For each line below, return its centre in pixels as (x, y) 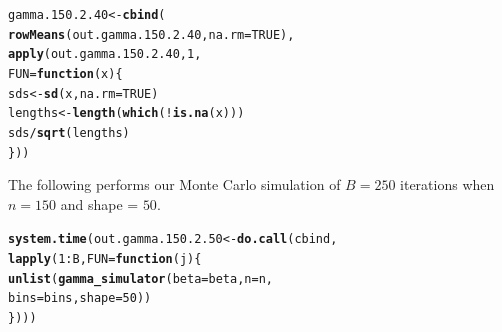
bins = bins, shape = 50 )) (80, 298)
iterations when (447, 184)
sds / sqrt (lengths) (69, 132)
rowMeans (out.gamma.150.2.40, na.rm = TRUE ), (151, 34)
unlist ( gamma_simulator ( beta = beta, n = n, (140, 278)
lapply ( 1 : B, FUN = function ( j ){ (105, 259)
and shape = (99, 203)
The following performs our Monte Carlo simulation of (174, 184)
